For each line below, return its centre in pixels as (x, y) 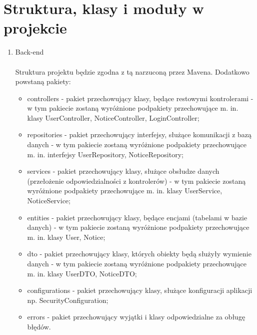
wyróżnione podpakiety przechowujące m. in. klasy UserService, (125, 191)
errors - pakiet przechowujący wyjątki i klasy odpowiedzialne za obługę (136, 317)
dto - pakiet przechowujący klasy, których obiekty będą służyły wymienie (139, 254)
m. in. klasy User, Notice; (66, 237)
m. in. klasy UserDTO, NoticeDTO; (82, 273)
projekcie (35, 28)
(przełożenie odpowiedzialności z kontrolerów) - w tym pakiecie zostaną (136, 181)
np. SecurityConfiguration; (68, 300)
